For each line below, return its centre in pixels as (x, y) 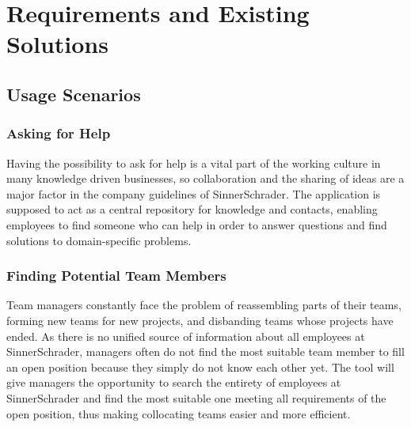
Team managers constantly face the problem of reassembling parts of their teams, (204, 305)
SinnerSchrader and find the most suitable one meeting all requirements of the (196, 397)
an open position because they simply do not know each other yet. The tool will (200, 367)
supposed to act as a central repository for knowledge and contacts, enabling (192, 209)
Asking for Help (59, 133)
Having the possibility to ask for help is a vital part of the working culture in (194, 162)
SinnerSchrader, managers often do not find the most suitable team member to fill (205, 351)
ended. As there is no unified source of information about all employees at (186, 336)
